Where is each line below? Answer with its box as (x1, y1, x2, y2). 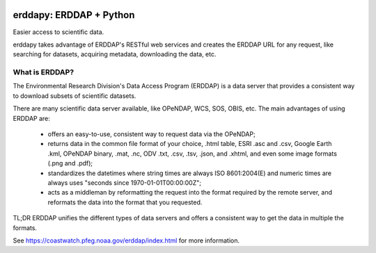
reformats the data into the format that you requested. (47, 198, 203, 206)
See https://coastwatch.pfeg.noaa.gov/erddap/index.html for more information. (13, 236, 240, 245)
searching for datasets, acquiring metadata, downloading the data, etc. (13, 50, 217, 58)
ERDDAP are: (13, 114, 50, 122)
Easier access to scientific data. (13, 28, 104, 36)
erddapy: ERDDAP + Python (13, 9, 135, 21)
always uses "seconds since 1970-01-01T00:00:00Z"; (47, 178, 202, 187)
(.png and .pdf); (47, 159, 93, 168)
